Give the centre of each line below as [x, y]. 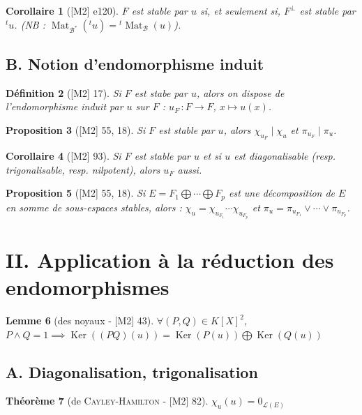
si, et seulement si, [240, 10]
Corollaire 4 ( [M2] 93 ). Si [63, 156]
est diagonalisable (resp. [285, 156]
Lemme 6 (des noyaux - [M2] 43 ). [80, 320]
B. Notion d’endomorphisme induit [135, 63]
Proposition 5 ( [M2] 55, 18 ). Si [76, 193]
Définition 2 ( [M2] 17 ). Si [63, 92]
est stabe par [161, 92]
